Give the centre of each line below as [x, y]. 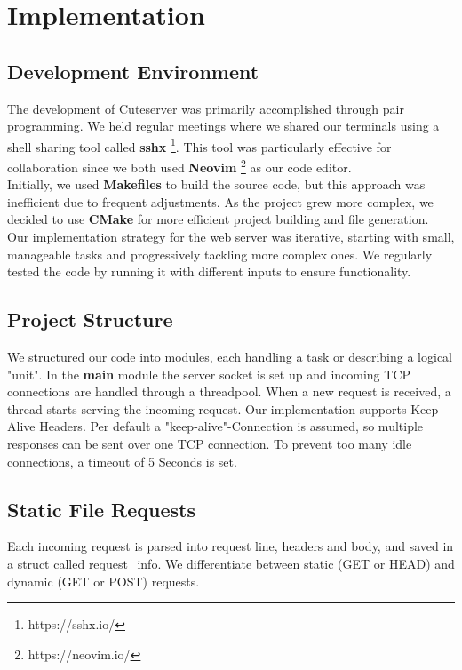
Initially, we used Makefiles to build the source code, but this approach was [216, 184]
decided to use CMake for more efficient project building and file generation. [218, 219]
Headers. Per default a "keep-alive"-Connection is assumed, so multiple [231, 426]
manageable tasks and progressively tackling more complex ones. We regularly [220, 254]
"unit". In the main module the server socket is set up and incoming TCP [209, 374]
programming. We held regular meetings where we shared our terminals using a [223, 126]
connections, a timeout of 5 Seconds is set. [122, 461]
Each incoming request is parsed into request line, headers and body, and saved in [231, 546]
